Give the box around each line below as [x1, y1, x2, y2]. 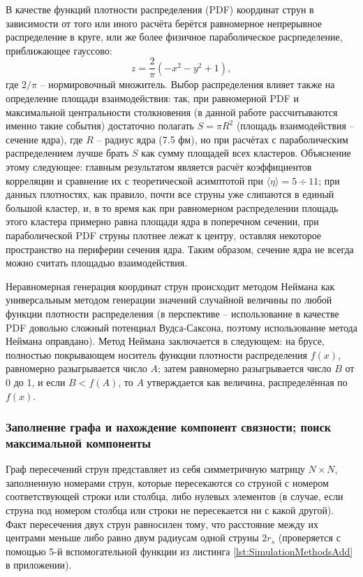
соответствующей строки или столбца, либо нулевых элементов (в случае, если [6, 489, 343, 504]
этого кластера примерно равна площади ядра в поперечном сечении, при [6, 214, 319, 229]
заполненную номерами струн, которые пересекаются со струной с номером [6, 475, 329, 490]
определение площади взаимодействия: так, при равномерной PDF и [6, 91, 299, 106]
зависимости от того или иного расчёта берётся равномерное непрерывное [6, 15, 323, 30]
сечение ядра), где [6, 131, 83, 146]
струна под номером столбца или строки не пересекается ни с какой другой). [6, 503, 334, 518]
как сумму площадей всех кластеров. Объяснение [141, 145, 351, 160]
